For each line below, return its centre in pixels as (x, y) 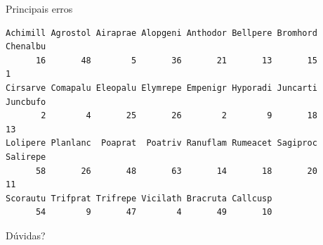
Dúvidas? (26, 235)
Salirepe (26, 157)
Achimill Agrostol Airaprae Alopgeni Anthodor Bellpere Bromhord (161, 33)
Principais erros (39, 8)
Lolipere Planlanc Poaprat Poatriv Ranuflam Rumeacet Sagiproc (161, 143)
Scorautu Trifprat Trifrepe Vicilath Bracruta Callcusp (139, 198)
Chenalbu (26, 47)
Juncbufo (26, 102)
